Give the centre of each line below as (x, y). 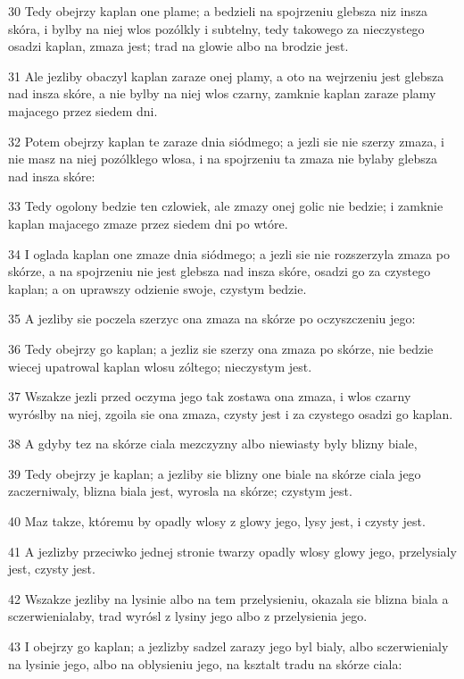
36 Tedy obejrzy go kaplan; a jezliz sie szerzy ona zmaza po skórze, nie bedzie (221, 348)
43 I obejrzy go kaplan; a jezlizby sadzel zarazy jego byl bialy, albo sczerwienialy (228, 646)
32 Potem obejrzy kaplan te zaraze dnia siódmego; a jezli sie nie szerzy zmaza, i (226, 141)
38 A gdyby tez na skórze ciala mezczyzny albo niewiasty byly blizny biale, (213, 444)
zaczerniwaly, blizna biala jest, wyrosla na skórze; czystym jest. (180, 491)
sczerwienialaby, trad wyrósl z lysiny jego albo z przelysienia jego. (188, 616)
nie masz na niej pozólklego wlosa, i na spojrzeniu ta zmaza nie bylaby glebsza (223, 159)
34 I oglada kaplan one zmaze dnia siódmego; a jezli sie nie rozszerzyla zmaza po (229, 253)
